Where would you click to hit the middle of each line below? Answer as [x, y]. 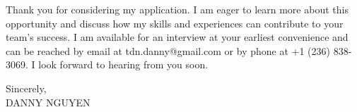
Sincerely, [26, 88]
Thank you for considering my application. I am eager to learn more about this [177, 9]
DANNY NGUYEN [48, 102]
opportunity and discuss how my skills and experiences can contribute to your [175, 23]
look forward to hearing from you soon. [123, 64]
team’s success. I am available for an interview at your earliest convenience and [177, 37]
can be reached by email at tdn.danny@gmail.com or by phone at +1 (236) [168, 50]
